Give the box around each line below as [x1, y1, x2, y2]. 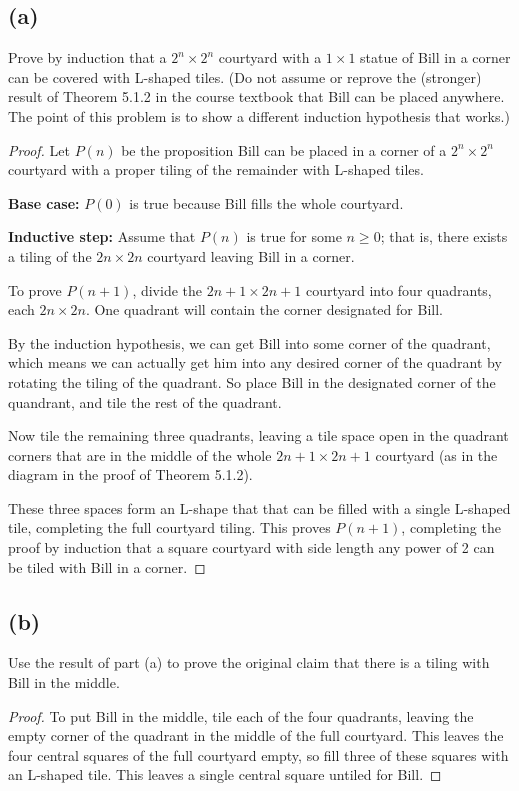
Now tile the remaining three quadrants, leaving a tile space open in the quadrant [8, 425, 509, 446]
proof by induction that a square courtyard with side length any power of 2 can [8, 537, 495, 558]
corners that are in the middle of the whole [8, 444, 272, 465]
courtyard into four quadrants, [305, 279, 492, 300]
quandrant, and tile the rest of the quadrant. [8, 391, 282, 412]
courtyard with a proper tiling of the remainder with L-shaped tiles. [8, 159, 424, 180]
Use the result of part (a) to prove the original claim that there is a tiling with [8, 652, 490, 673]
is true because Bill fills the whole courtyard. [129, 192, 404, 213]
